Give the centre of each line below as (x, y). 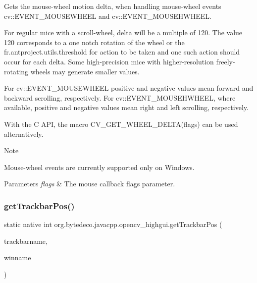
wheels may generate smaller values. (85, 71)
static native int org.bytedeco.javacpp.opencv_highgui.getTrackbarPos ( (113, 224)
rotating (16, 71)
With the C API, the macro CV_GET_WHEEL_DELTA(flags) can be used (121, 124)
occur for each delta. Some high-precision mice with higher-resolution (109, 61)
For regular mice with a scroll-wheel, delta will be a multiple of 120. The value (123, 32)
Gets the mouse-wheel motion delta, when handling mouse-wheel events (113, 6)
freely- (226, 61)
